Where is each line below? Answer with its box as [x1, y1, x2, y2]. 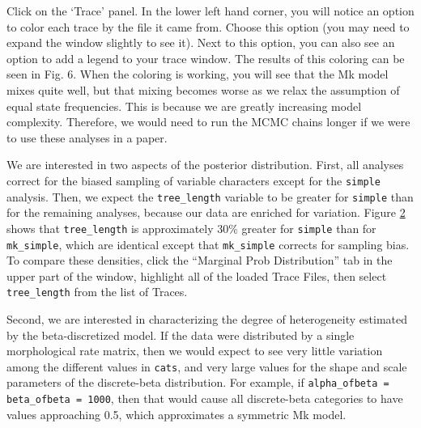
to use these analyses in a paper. [6, 129, 168, 146]
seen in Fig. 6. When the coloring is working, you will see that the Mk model [6, 66, 389, 83]
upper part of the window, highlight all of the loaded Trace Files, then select [6, 267, 387, 284]
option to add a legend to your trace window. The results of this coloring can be [6, 49, 405, 66]
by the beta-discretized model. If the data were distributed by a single [6, 326, 355, 343]
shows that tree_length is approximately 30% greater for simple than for [6, 219, 376, 236]
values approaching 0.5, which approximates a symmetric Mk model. [6, 405, 347, 422]
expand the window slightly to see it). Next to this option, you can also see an [6, 34, 395, 51]
